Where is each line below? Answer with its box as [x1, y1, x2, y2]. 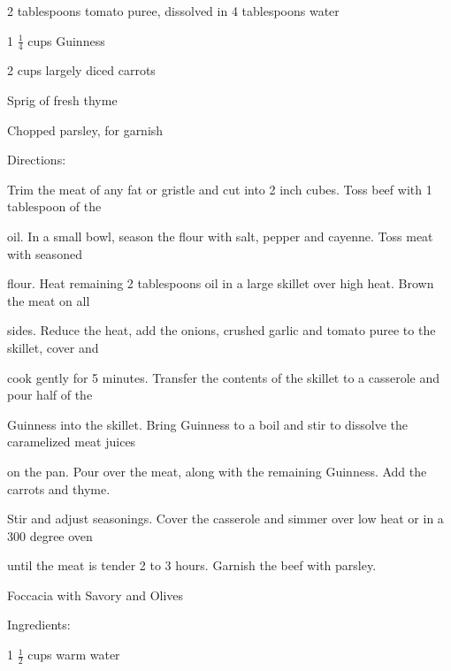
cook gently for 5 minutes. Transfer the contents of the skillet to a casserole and [7, 368, 440, 386]
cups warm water [27, 645, 120, 664]
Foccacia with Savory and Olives [7, 585, 184, 604]
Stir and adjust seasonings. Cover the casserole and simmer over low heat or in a [7, 509, 444, 528]
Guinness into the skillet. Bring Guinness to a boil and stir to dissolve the [7, 415, 408, 433]
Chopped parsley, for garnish [7, 120, 164, 139]
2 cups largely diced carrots [7, 61, 156, 80]
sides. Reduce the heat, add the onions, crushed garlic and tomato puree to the [7, 321, 436, 339]
